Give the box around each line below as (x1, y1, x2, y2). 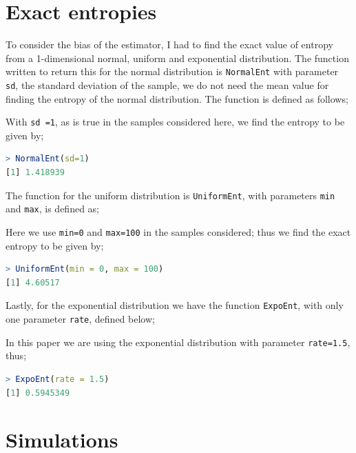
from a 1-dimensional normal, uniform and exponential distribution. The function (6, 50, 349, 65)
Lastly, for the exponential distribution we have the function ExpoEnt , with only (6, 298, 344, 312)
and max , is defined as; (6, 201, 99, 216)
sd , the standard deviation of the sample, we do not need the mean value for (6, 77, 329, 92)
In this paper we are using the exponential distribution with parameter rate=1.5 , (6, 334, 350, 349)
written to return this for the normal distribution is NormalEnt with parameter (6, 64, 339, 79)
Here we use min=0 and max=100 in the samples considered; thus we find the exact (6, 224, 351, 239)
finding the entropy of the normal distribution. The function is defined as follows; (6, 91, 348, 105)
